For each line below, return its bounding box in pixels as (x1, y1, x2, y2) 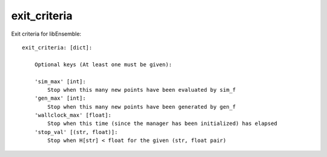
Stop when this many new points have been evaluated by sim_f (47, 86, 236, 93)
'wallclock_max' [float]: (34, 112, 112, 119)
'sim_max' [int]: (34, 78, 86, 85)
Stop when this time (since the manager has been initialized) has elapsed (47, 120, 278, 127)
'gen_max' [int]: (34, 95, 86, 102)
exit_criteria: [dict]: (22, 44, 93, 51)
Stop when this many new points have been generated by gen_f (47, 103, 236, 110)
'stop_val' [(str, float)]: (34, 129, 118, 135)
